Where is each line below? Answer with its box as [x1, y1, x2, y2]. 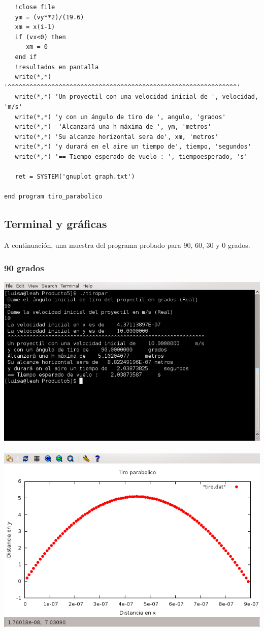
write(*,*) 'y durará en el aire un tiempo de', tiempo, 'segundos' [15, 143, 251, 151]
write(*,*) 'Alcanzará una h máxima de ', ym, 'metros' [15, 123, 212, 131]
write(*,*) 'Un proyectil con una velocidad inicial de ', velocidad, [15, 93, 259, 101]
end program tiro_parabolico [4, 193, 103, 200]
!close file [15, 4, 55, 11]
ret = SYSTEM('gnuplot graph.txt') [15, 173, 135, 181]
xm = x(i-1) [15, 23, 55, 31]
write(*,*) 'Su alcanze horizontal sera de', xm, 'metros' [15, 133, 219, 140]
